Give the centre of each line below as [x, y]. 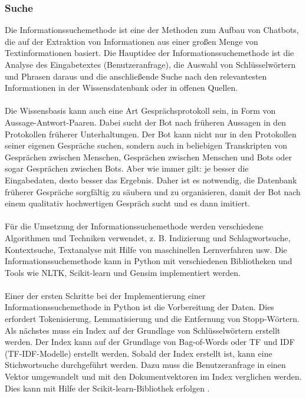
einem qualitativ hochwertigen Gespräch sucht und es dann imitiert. [128, 203]
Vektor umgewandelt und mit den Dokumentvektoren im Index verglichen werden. [153, 376]
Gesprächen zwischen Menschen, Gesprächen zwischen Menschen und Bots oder [149, 157]
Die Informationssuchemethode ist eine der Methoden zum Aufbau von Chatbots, [152, 30]
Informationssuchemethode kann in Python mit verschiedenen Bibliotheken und [149, 261]
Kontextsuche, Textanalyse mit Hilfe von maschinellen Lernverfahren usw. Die [146, 249]
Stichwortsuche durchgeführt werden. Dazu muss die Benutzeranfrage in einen [145, 365]
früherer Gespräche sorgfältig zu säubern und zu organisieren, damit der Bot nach [153, 191]
